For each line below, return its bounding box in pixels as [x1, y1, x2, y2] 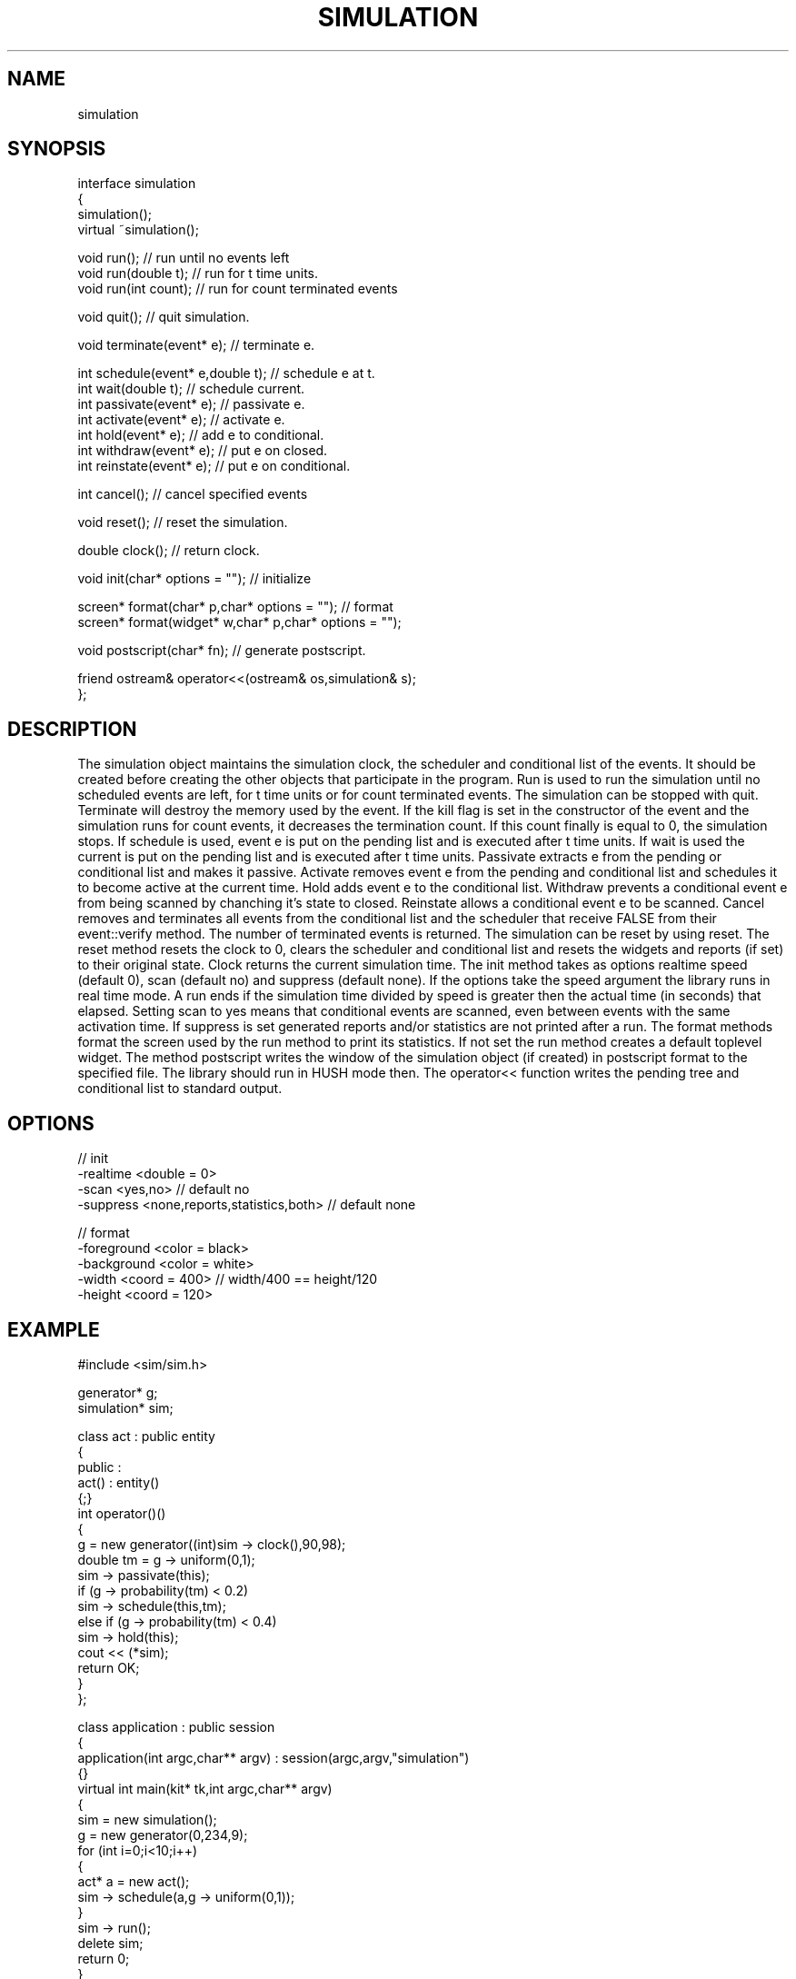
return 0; [77, 1950, 130, 1966]
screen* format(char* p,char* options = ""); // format [77, 599, 393, 615]
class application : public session [77, 1718, 275, 1735]
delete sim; [77, 1934, 144, 1951]
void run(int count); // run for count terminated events [77, 281, 398, 297]
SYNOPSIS [7, 137, 106, 161]
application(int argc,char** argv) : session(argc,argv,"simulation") [77, 1749, 470, 1765]
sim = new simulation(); [77, 1811, 217, 1827]
